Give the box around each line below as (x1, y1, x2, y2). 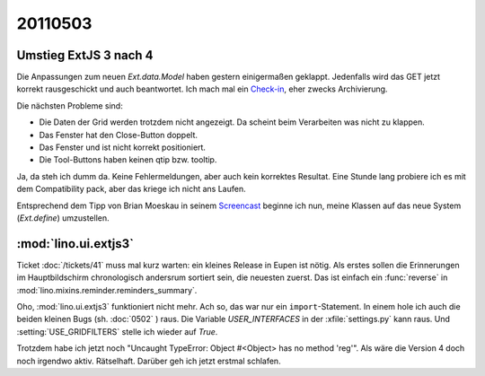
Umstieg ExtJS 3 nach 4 (16, 48, 154, 63)
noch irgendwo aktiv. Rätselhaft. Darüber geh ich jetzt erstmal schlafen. (16, 355, 282, 366)
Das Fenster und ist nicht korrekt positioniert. (39, 142, 207, 153)
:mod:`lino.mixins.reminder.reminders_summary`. (16, 284, 198, 295)
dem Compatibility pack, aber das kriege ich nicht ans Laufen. (16, 184, 246, 195)
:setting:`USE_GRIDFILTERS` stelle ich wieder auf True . (16, 326, 218, 337)
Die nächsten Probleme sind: (16, 100, 123, 111)
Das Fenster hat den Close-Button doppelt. (39, 129, 198, 140)
